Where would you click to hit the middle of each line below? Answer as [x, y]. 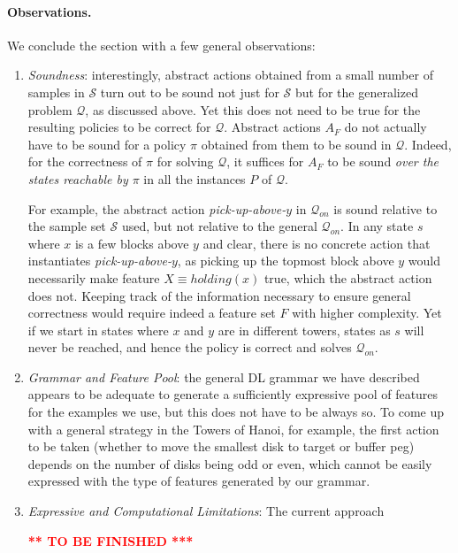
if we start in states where [98, 330]
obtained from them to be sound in [296, 144]
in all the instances [195, 178]
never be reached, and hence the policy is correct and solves [190, 347]
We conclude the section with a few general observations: [161, 45]
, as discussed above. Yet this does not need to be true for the [253, 109]
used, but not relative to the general [219, 226]
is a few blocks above [132, 243]
